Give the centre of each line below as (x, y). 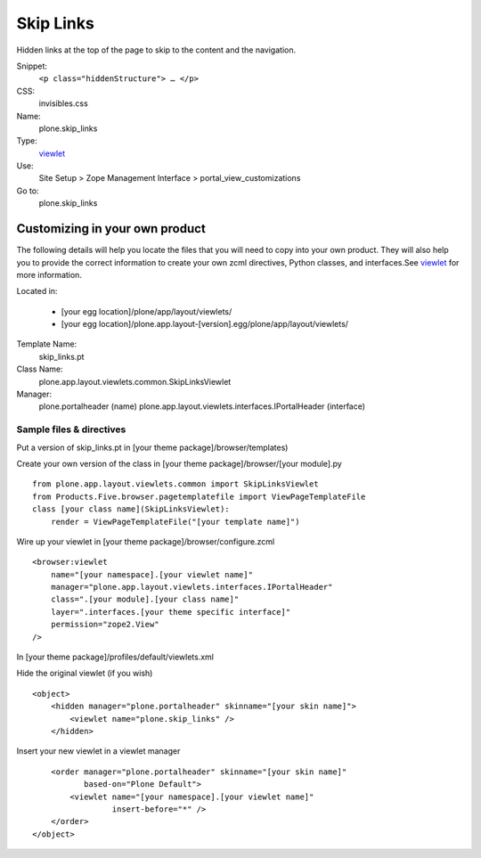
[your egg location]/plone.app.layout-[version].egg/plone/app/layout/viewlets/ (205, 324)
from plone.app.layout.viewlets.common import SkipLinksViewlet (176, 484)
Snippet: (32, 66)
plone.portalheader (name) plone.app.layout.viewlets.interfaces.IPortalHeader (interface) (202, 406)
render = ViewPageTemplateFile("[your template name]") (175, 522)
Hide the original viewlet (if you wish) (85, 674)
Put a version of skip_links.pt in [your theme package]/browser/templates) (152, 447)
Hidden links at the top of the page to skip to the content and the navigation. (156, 50)
